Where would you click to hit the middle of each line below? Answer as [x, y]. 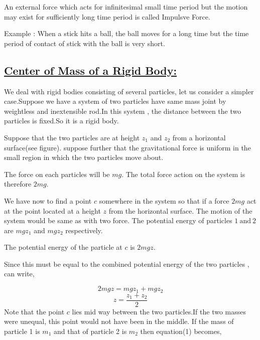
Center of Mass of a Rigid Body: [91, 70]
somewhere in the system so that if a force [164, 200]
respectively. [84, 230]
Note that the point [34, 311]
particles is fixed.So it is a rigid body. [61, 121]
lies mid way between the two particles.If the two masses [159, 311]
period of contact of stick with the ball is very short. [85, 43]
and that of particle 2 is [90, 331]
